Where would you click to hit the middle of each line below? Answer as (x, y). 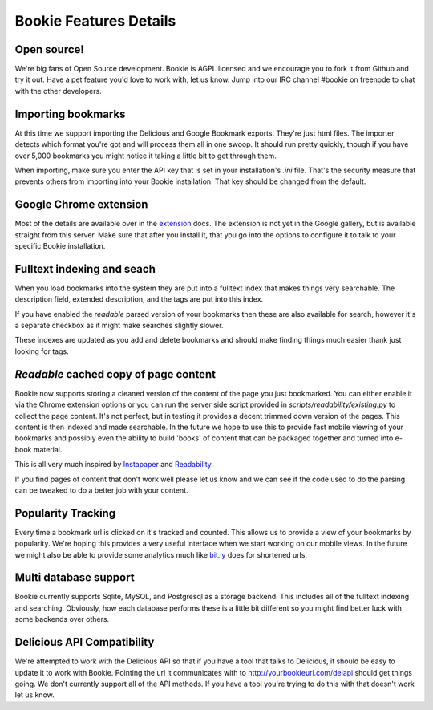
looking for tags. (42, 351)
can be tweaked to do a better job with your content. (101, 490)
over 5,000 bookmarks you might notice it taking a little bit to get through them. (146, 156)
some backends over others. (62, 619)
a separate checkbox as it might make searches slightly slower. (119, 326)
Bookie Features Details (95, 21)
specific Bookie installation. (60, 246)
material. (48, 449)
